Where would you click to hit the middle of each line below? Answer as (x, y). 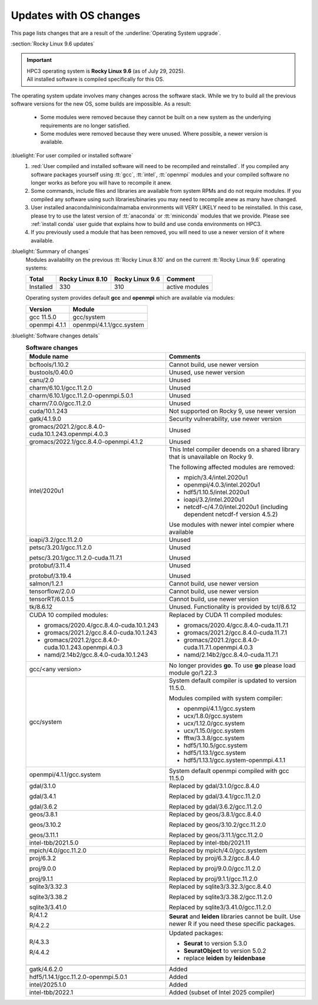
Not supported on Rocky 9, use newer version (233, 411)
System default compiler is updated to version (233, 681)
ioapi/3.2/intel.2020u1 (214, 500)
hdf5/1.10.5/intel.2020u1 (216, 492)
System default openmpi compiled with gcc (229, 771)
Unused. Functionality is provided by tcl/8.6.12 (233, 607)
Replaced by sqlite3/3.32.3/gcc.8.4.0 (220, 886)
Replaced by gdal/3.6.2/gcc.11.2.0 (215, 807)
